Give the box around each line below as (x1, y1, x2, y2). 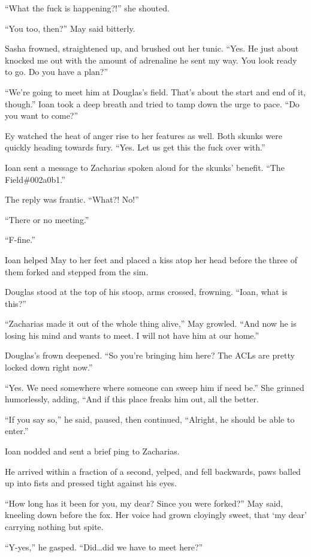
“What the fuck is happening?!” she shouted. (5, 2, 170, 14)
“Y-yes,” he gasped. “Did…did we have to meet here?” (5, 540, 203, 553)
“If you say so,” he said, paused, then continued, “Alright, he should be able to (5, 413, 295, 425)
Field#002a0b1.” (5, 173, 65, 185)
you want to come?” (5, 109, 78, 122)
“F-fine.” (5, 233, 35, 246)
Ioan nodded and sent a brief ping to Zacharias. (5, 445, 180, 457)
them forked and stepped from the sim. (5, 265, 149, 278)
